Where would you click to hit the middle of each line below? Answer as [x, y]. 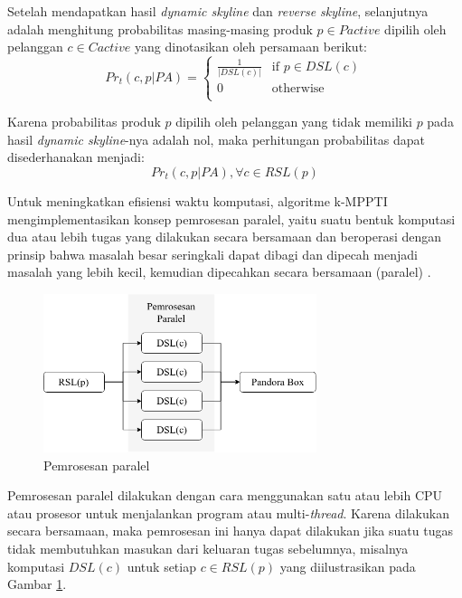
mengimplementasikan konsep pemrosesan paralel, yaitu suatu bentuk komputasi [231, 218]
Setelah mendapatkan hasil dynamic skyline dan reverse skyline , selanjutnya [218, 11]
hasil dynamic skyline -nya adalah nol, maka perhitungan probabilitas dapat [217, 139]
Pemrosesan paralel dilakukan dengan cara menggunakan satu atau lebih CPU [225, 495]
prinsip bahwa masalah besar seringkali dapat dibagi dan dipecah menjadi [212, 254]
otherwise [298, 88]
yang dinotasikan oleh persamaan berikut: [251, 47]
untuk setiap [161, 566]
